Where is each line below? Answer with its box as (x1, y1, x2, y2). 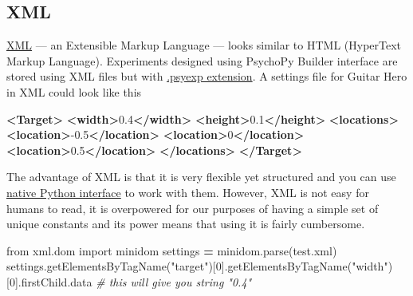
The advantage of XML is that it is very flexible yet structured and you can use (6, 168, 396, 185)
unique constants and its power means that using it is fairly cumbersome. (6, 215, 365, 232)
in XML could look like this (6, 83, 142, 100)
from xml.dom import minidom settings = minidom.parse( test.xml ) (6, 242, 337, 259)
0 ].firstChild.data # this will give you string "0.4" (9, 273, 252, 290)
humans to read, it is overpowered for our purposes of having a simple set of (6, 199, 379, 216)
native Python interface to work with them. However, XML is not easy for (6, 184, 369, 200)
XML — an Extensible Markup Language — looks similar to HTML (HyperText (6, 37, 402, 53)
